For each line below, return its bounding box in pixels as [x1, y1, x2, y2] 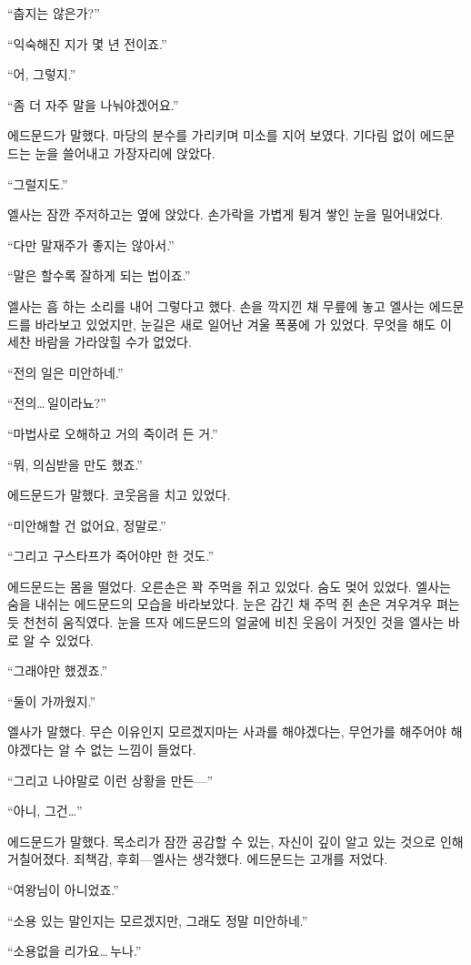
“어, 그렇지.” [7, 65, 76, 84]
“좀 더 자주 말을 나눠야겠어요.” [7, 95, 179, 114]
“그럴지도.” [7, 174, 68, 193]
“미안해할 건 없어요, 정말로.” [7, 515, 166, 534]
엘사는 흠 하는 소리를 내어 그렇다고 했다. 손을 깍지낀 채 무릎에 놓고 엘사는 [7, 296, 426, 315]
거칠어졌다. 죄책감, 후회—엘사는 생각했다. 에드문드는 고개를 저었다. [7, 849, 388, 868]
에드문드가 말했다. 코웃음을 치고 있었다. [7, 485, 231, 504]
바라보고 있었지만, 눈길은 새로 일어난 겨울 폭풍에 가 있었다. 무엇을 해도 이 [35, 314, 452, 333]
